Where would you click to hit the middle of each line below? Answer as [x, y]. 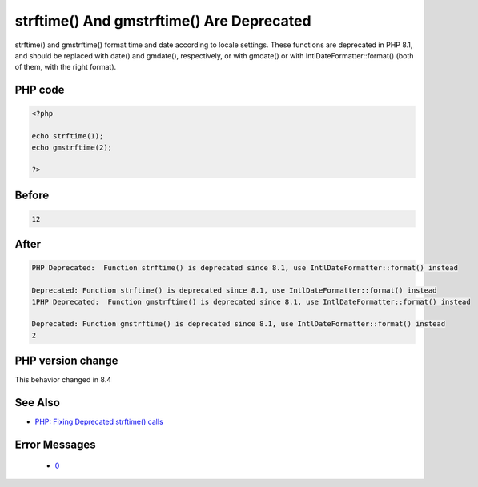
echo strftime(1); [68, 136]
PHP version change [67, 361]
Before [32, 195]
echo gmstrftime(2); [72, 147]
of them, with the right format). [66, 67]
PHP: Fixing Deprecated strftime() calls [99, 422]
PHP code [40, 90]
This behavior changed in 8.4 [63, 380]
